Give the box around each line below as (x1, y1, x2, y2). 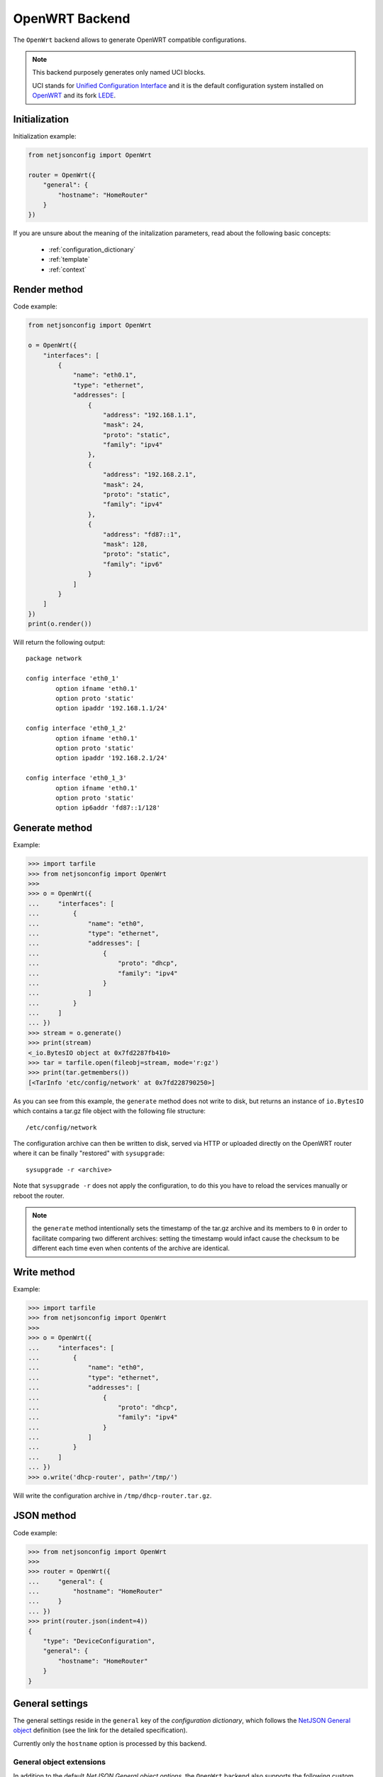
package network (26, 655, 82, 662)
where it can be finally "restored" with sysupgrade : (13, 1149, 165, 1158)
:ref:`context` (48, 265, 87, 274)
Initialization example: (13, 132, 77, 141)
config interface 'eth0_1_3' (26, 774, 127, 782)
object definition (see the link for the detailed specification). (13, 1726, 188, 1734)
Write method (13, 1266, 75, 1278)
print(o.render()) (28, 620, 92, 628)
